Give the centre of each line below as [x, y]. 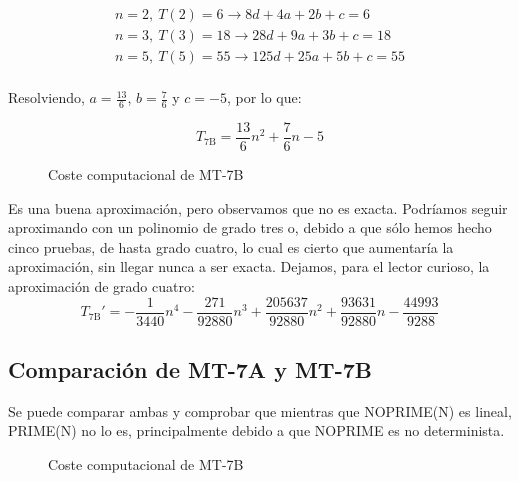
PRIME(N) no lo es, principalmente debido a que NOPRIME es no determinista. [256, 430]
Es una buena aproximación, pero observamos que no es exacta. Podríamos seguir [258, 207]
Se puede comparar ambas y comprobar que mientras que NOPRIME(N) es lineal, [260, 410]
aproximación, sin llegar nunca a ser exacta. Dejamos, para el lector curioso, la [249, 266]
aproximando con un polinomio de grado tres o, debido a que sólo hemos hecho [250, 227]
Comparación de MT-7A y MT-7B [190, 369]
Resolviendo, [46, 97]
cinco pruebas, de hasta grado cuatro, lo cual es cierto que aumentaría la [231, 246]
